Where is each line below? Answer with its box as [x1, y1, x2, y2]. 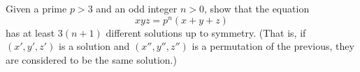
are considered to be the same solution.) [6, 52, 177, 66]
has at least [6, 25, 55, 39]
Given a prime [6, 1, 67, 15]
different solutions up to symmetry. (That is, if [106, 25, 306, 39]
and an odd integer [96, 1, 178, 15]
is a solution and [59, 39, 130, 53]
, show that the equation [203, 1, 310, 15]
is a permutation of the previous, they [192, 39, 354, 53]
